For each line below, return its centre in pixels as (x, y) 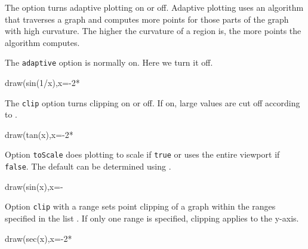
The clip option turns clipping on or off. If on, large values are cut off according (153, 102)
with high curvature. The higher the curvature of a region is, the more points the (153, 31)
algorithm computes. (42, 42)
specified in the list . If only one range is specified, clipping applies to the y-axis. (152, 218)
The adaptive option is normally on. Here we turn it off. (109, 62)
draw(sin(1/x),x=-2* (42, 83)
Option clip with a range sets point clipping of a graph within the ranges (140, 206)
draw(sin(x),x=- (34, 186)
